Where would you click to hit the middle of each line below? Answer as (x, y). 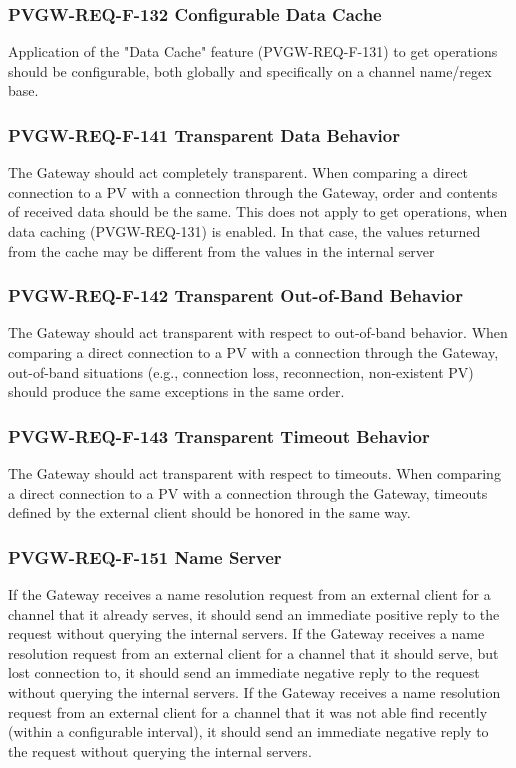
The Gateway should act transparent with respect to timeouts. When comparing (254, 473)
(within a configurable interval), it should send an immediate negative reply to (248, 731)
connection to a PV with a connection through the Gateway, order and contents (253, 191)
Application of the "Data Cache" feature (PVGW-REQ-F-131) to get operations (253, 51)
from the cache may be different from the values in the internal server (221, 250)
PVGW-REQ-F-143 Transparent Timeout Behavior (219, 435)
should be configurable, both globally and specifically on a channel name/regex (250, 70)
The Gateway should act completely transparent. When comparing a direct (238, 172)
